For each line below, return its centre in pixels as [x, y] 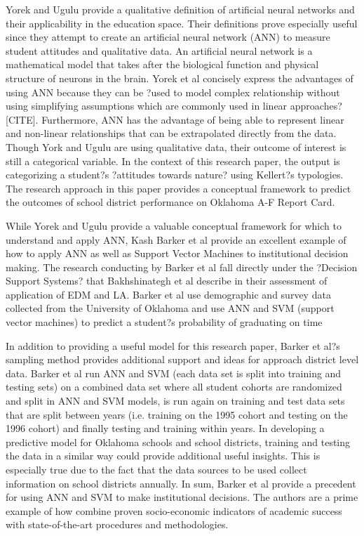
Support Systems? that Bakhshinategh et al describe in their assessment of [167, 281]
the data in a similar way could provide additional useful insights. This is [163, 456]
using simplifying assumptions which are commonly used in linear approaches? [174, 106]
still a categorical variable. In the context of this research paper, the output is [173, 161]
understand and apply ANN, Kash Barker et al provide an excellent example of [176, 239]
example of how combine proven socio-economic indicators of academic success [174, 510]
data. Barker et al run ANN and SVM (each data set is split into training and [174, 373]
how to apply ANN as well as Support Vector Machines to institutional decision [177, 253]
